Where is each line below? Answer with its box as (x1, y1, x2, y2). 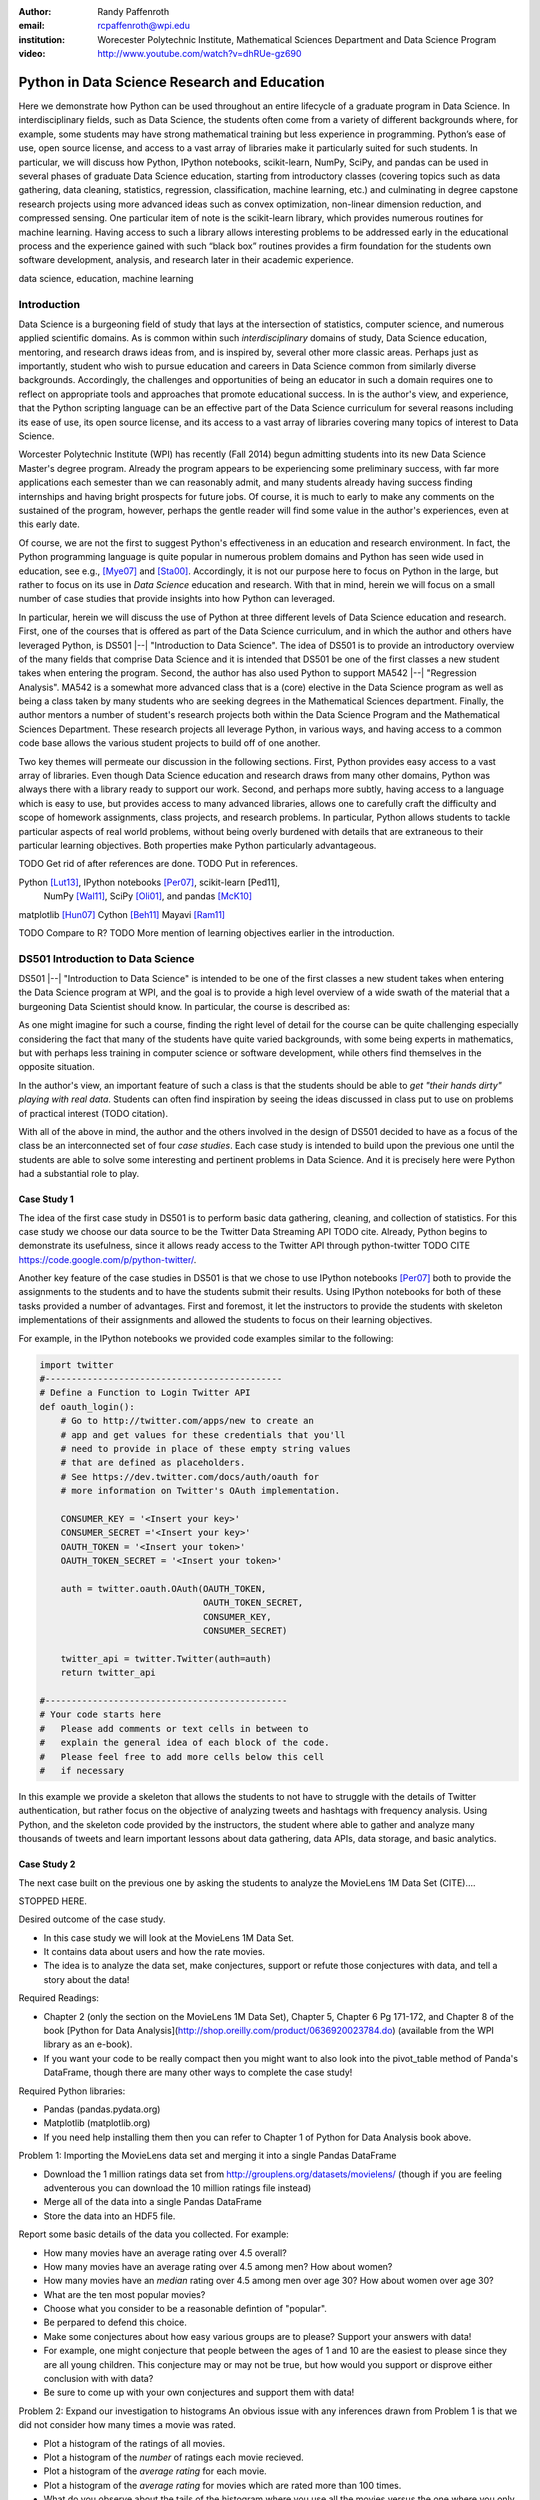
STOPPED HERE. (18, 1895, 87, 1907)
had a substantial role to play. (18, 1168, 140, 1180)
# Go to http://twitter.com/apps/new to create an (60, 1415, 314, 1427)
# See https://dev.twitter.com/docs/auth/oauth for (60, 1471, 320, 1482)
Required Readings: (18, 1992, 100, 2004)
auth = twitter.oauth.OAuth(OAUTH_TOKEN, (60, 1583, 267, 1594)
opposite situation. (18, 1061, 95, 1073)
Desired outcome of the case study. (18, 1913, 166, 1925)
